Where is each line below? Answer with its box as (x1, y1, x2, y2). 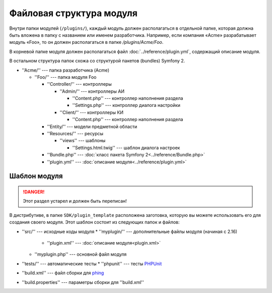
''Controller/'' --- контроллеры (47, 81, 112, 87)
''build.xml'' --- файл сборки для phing (22, 270, 104, 276)
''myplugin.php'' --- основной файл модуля (34, 251, 127, 257)
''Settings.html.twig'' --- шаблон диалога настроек (72, 144, 180, 151)
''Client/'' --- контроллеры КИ (59, 109, 123, 115)
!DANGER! (23, 189, 45, 195)
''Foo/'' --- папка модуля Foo (34, 74, 97, 80)
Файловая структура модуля (9, 8, 138, 19)
